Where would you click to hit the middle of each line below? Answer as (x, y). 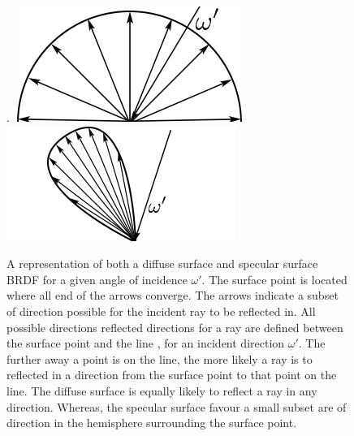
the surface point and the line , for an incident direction (146, 343)
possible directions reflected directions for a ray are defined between (175, 327)
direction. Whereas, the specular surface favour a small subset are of (177, 406)
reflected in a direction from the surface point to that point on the (172, 375)
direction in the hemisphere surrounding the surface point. (152, 423)
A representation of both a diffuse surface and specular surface (162, 263)
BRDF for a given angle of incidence (97, 279)
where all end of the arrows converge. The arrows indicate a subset (173, 295)
